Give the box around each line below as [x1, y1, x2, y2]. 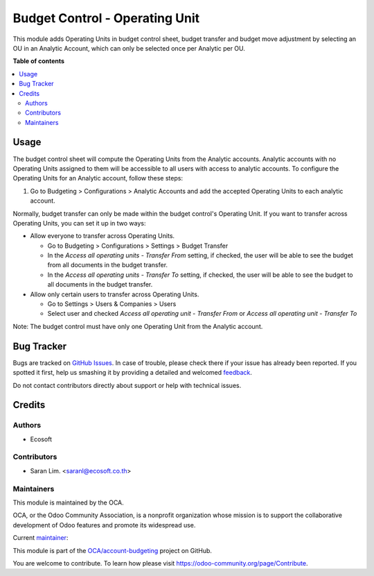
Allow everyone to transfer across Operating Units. [30, 232, 175, 240]
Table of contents [12, 57, 65, 65]
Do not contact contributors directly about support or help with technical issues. [12, 381, 242, 389]
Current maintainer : [12, 534, 69, 542]
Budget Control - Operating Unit [12, 10, 200, 26]
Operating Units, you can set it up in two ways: [12, 219, 146, 227]
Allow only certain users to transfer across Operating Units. [30, 290, 199, 298]
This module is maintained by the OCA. [12, 498, 124, 507]
